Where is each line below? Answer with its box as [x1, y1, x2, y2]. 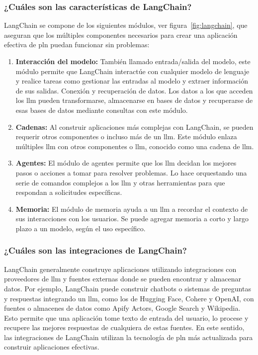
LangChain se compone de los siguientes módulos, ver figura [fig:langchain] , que [4, 20, 248, 30]
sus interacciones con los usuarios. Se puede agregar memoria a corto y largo [15, 213, 249, 224]
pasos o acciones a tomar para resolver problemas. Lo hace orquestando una [15, 167, 247, 177]
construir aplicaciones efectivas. [4, 342, 99, 352]
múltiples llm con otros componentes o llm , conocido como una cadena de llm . [15, 141, 254, 151]
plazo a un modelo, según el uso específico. [15, 223, 146, 233]
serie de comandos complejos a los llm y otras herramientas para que [15, 177, 225, 187]
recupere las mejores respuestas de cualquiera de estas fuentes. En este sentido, [4, 322, 245, 333]
